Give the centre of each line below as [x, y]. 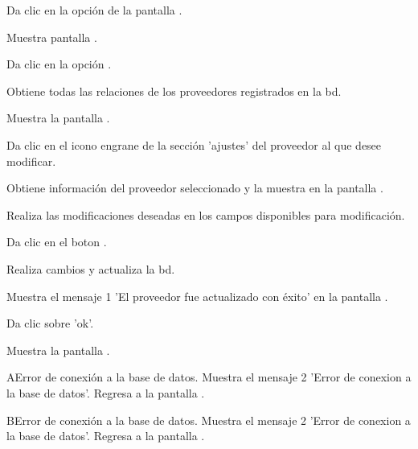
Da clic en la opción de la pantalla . [94, 10]
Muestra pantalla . [52, 37]
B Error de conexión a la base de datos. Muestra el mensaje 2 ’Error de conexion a [209, 420]
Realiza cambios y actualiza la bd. [91, 268]
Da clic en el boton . [57, 242]
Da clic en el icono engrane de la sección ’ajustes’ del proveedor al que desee [194, 144]
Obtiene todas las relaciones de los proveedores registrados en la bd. [174, 91]
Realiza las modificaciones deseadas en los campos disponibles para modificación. [206, 214]
